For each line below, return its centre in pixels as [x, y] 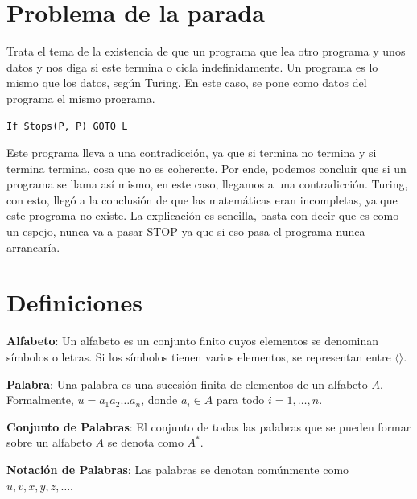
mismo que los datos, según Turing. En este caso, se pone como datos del [187, 82]
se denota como [145, 442]
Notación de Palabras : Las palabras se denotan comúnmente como [178, 469]
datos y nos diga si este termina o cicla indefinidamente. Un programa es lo [192, 66]
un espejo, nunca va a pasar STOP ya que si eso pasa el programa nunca [186, 231]
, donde [159, 400]
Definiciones [74, 302]
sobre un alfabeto [49, 442]
